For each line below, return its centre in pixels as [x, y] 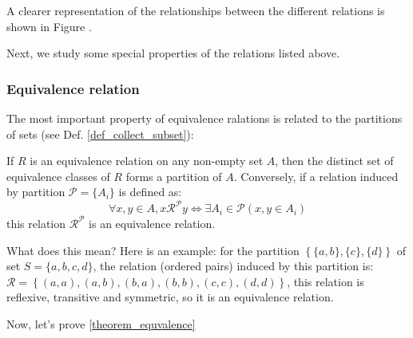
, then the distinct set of [334, 161]
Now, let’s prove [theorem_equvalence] [101, 323]
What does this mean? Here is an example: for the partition [153, 250]
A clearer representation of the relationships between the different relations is [196, 10]
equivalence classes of [58, 176]
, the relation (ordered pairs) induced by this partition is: [233, 266]
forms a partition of [174, 176]
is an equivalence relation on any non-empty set [147, 161]
